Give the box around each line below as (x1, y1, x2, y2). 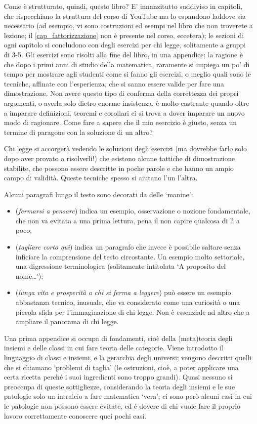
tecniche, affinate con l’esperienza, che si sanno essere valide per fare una (4, 78, 224, 88)
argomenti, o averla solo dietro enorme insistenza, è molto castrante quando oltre (4, 97, 249, 108)
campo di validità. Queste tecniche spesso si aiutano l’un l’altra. (4, 172, 198, 183)
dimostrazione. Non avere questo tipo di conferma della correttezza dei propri (4, 88, 239, 98)
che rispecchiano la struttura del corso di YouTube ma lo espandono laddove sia (4, 10, 246, 21)
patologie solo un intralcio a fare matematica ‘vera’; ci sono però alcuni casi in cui (4, 391, 252, 401)
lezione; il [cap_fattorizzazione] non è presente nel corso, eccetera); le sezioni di (4, 30, 244, 40)
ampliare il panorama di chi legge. (15, 316, 119, 327)
